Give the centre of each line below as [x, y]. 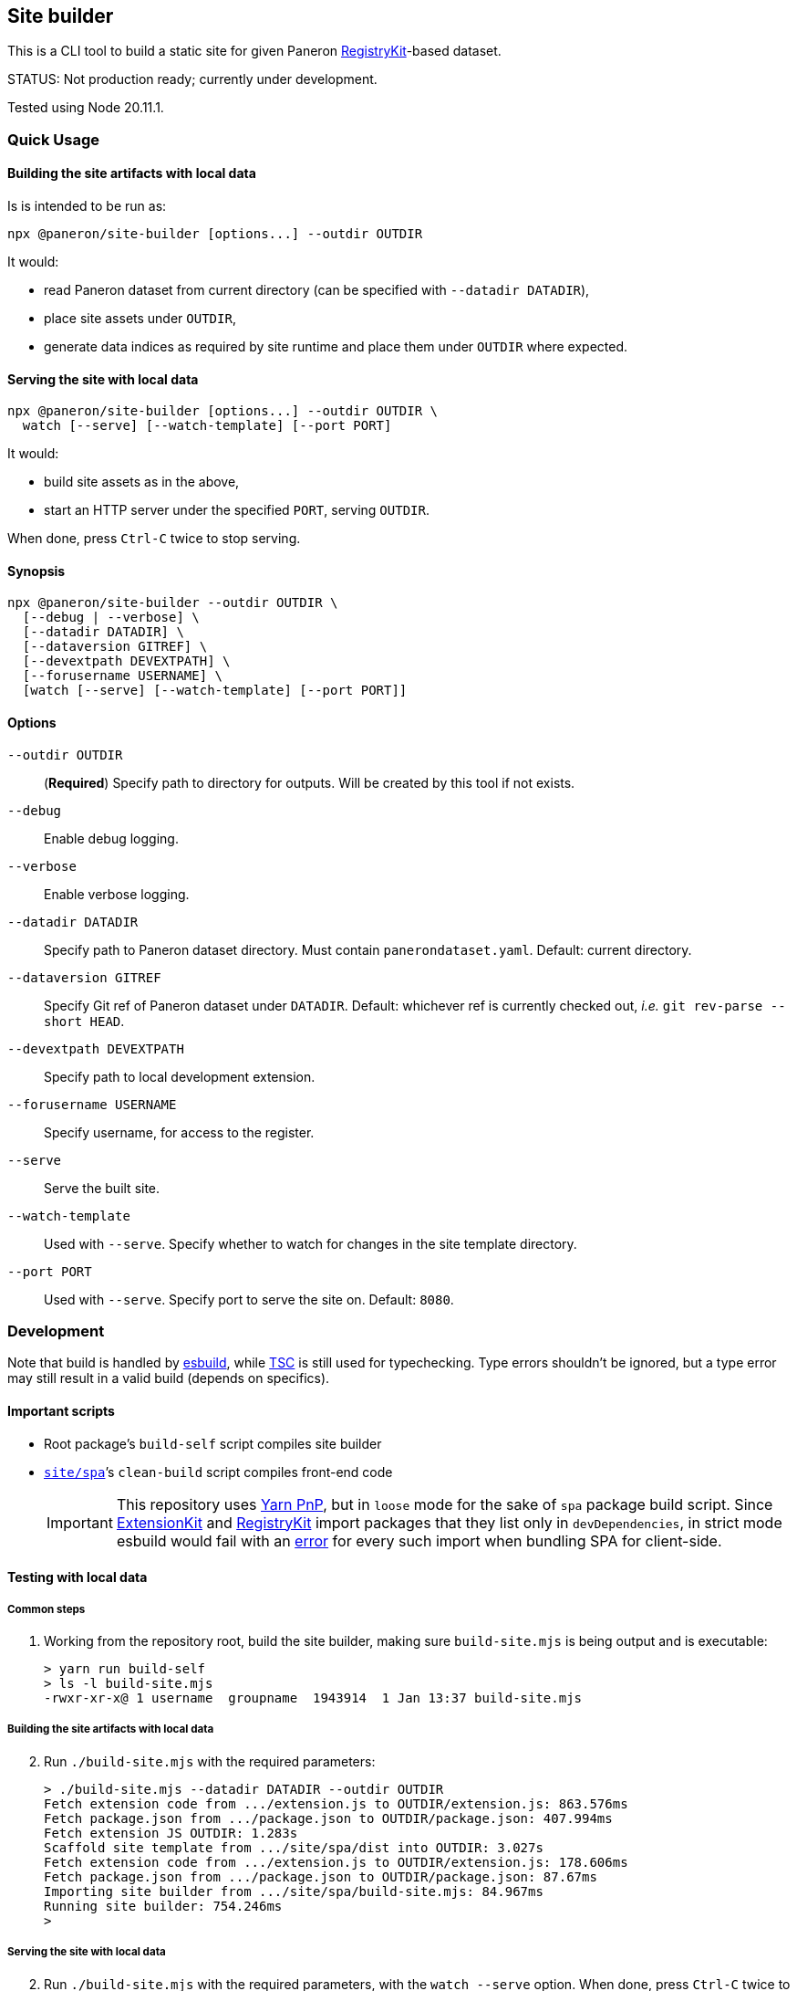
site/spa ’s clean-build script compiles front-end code [218, 1472]
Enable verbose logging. [117, 894]
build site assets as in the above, [142, 482]
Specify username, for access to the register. [179, 1132]
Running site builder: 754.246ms [163, 1906]
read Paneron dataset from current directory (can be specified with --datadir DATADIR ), [317, 290]
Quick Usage [54, 139]
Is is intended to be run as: [87, 206]
